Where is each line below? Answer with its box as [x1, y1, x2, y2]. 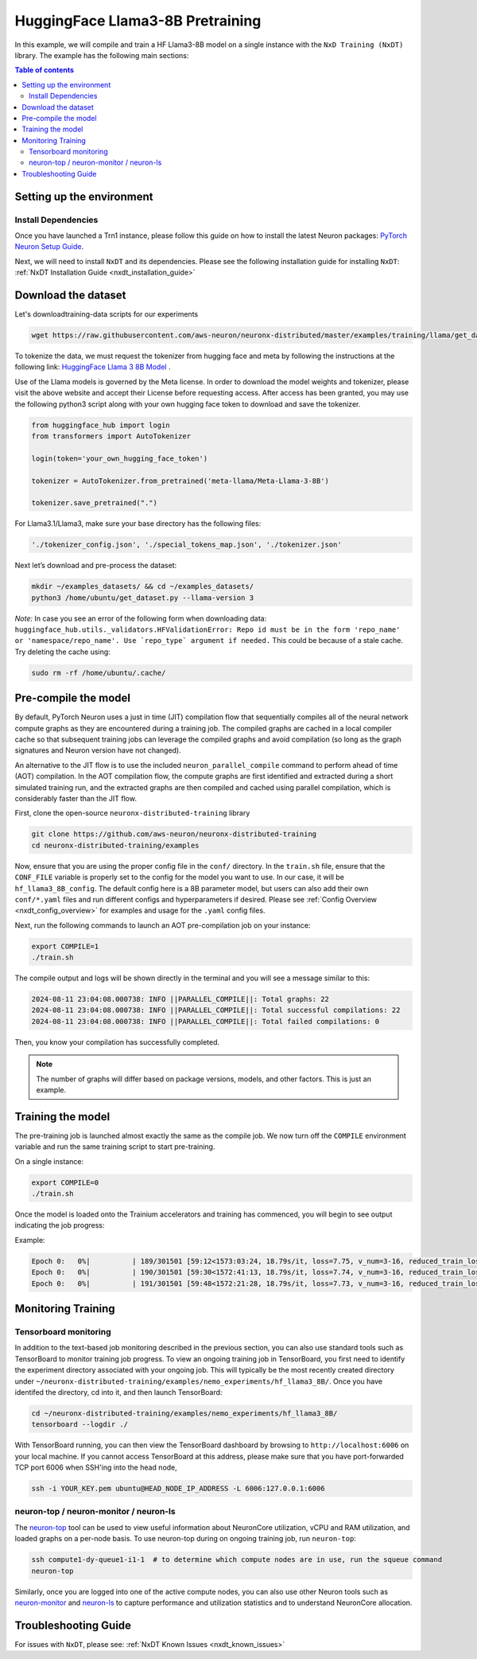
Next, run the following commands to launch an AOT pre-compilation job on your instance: [14, 920, 311, 930]
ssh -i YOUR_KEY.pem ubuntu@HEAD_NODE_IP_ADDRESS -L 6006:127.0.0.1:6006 [31, 1484, 325, 1493]
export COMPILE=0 [31, 1178, 99, 1187]
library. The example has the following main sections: [14, 50, 189, 60]
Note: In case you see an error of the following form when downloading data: [14, 613, 267, 623]
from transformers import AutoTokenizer [31, 431, 191, 441]
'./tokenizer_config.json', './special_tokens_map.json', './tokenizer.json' [31, 540, 342, 549]
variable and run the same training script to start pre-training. [14, 1142, 215, 1151]
